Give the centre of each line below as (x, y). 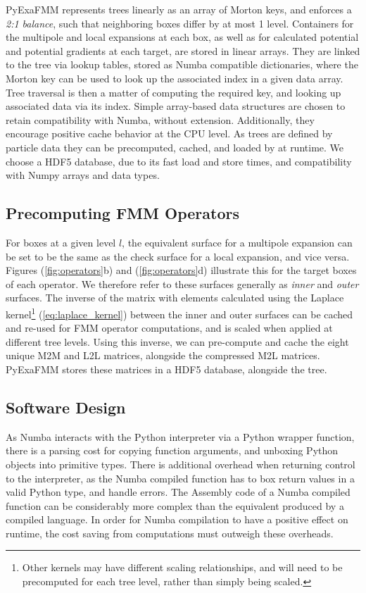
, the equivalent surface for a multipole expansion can (237, 242)
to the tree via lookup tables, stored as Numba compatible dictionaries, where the (182, 64)
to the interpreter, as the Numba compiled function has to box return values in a (180, 478)
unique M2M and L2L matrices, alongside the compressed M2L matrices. (163, 355)
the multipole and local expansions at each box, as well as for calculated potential (182, 37)
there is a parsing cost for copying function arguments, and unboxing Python (172, 450)
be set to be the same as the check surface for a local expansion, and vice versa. (178, 256)
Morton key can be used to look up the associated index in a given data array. (175, 78)
